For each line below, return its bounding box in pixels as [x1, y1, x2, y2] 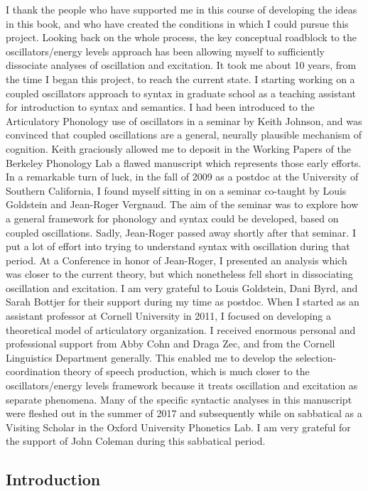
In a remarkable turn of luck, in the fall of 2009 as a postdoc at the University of [6, 169, 359, 184]
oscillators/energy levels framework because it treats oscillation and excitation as [6, 378, 358, 393]
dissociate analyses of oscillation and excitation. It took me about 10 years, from [6, 58, 357, 72]
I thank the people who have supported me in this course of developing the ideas [6, 2, 357, 16]
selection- [296, 350, 337, 365]
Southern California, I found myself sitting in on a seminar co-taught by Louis [6, 183, 347, 198]
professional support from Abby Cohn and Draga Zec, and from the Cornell [6, 336, 335, 351]
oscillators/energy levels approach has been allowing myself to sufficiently [6, 43, 325, 58]
